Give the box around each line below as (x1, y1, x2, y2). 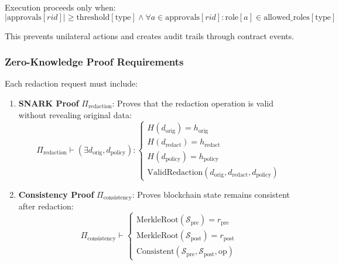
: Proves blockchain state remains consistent (132, 188, 290, 200)
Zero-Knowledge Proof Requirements (5, 54, 184, 69)
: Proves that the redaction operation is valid (112, 97, 273, 109)
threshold (76, 13, 110, 22)
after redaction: (18, 200, 74, 212)
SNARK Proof (18, 97, 79, 109)
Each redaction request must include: (5, 77, 138, 90)
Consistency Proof (18, 188, 94, 200)
